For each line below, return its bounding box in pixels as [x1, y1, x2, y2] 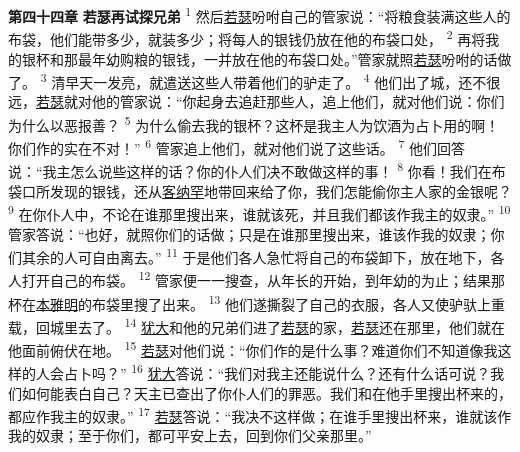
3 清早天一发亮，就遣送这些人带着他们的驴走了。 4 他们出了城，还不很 [40, 69, 501, 92]
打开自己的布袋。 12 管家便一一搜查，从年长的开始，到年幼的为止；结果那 [21, 267, 506, 291]
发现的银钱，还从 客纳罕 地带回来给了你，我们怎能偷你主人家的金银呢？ [49, 180, 512, 201]
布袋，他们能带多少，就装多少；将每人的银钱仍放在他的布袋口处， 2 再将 [8, 26, 486, 49]
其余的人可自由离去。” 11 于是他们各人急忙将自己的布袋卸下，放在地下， [21, 244, 491, 267]
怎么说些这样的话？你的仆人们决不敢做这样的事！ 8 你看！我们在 [70, 158, 492, 182]
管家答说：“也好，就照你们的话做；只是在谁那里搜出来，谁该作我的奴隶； [8, 223, 491, 244]
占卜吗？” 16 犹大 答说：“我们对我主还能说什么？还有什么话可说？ [63, 360, 491, 384]
